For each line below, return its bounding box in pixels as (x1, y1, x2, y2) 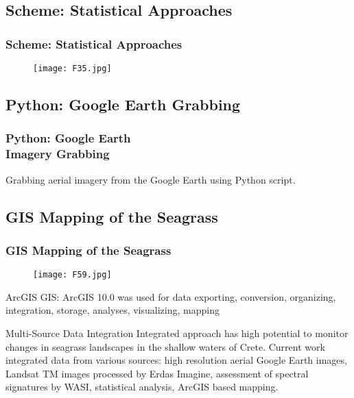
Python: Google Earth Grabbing (5, 94, 241, 115)
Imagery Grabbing (5, 145, 110, 162)
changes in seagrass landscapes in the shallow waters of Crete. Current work (5, 339, 325, 353)
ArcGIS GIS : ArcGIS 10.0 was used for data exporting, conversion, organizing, (5, 289, 336, 303)
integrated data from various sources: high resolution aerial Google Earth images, (5, 353, 347, 367)
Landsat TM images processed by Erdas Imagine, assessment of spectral (5, 366, 309, 380)
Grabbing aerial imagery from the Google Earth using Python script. (5, 172, 296, 186)
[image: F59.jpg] (33, 270, 112, 280)
